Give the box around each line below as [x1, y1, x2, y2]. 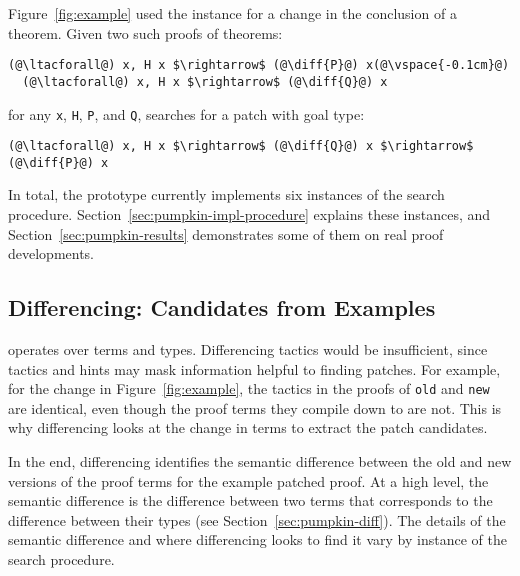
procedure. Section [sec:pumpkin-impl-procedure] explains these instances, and [8, 204, 491, 225]
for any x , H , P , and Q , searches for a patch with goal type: [8, 103, 365, 124]
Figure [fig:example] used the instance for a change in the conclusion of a [8, 3, 457, 23]
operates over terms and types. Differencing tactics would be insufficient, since [8, 339, 488, 360]
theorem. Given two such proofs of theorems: [8, 22, 283, 43]
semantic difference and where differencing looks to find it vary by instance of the [8, 529, 507, 550]
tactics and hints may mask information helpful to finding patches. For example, [8, 358, 501, 379]
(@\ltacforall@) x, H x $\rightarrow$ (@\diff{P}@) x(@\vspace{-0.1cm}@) [8, 58, 510, 73]
